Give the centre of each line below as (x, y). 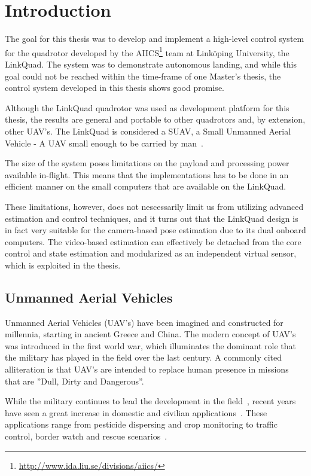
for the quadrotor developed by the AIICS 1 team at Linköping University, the (147, 51)
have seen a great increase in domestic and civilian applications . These (136, 412)
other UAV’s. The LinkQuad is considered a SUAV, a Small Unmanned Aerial (148, 131)
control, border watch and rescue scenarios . (86, 436)
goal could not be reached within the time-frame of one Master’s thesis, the (143, 76)
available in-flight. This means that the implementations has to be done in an (147, 174)
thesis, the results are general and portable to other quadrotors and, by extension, (155, 119)
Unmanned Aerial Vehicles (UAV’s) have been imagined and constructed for (144, 322)
